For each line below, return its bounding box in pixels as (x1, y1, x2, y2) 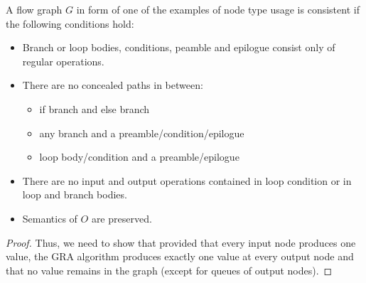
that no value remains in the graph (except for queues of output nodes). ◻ (6, 262, 333, 277)
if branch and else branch (39, 101, 150, 116)
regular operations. (22, 53, 104, 68)
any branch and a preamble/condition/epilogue (39, 125, 244, 140)
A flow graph (6, 2, 63, 16)
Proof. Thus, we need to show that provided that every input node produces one (6, 235, 356, 250)
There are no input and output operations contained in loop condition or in (22, 173, 352, 188)
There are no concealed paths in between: (22, 78, 203, 92)
